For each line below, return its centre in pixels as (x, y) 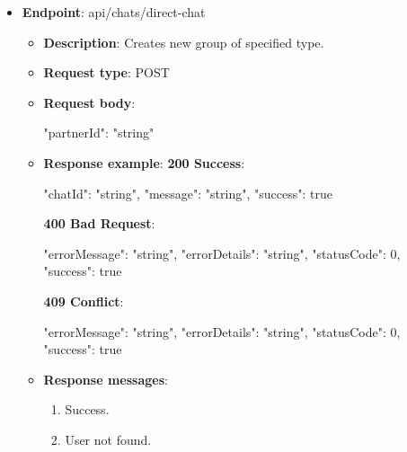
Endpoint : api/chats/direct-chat (114, 12)
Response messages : (106, 379)
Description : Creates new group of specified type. (184, 42)
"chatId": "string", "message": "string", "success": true (188, 193)
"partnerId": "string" (99, 133)
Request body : (89, 102)
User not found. (108, 439)
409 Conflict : (84, 301)
